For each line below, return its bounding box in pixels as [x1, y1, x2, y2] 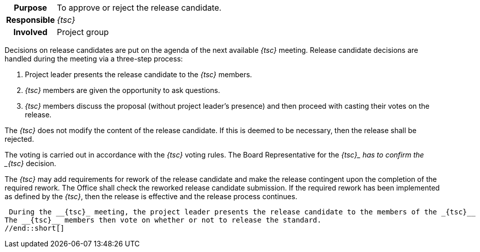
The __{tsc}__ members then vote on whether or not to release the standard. [5, 216, 322, 224]
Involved [13, 27, 48, 37]
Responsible [6, 15, 55, 25]
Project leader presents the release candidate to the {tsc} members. [25, 70, 252, 79]
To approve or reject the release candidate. [56, 3, 221, 13]
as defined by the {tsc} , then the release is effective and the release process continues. [5, 192, 298, 201]
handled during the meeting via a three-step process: [5, 54, 183, 63]
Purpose [14, 3, 47, 13]
